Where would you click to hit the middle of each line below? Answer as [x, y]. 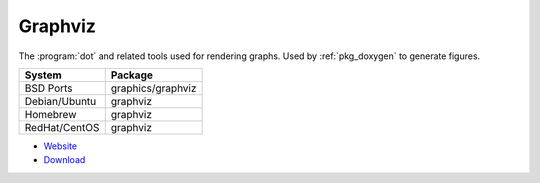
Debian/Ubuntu [60, 101]
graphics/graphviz [153, 88]
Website [60, 146]
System [43, 75]
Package [132, 75]
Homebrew [50, 114]
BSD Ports [49, 88]
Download [64, 160]
